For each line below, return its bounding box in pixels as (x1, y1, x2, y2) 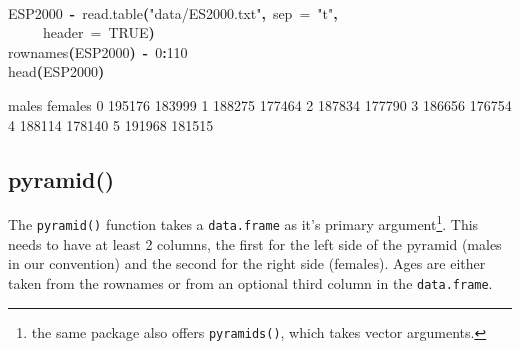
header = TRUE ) (43, 22, 155, 43)
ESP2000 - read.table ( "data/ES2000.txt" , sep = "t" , (8, 2, 338, 23)
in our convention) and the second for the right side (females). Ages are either (8, 253, 486, 274)
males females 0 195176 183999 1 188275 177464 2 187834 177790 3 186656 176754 (8, 94, 512, 115)
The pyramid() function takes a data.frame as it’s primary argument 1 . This (8, 211, 479, 235)
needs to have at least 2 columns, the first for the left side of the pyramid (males (8, 233, 502, 254)
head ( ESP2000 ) (8, 61, 105, 82)
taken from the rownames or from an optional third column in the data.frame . (8, 272, 493, 293)
